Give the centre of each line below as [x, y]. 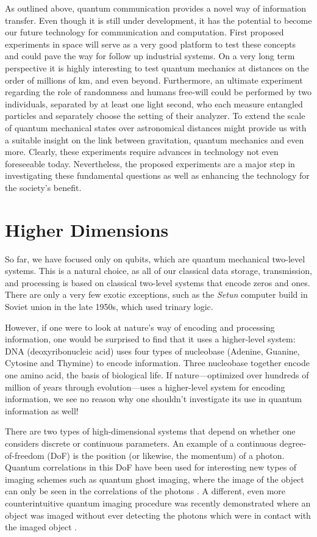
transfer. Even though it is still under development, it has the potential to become [158, 20]
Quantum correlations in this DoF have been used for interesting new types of [151, 467]
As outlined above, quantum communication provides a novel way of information [156, 8]
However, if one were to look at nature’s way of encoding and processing [140, 327]
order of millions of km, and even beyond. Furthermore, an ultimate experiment [154, 80]
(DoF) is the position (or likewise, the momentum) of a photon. [166, 455]
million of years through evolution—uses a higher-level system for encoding [145, 387]
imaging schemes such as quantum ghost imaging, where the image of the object [155, 479]
